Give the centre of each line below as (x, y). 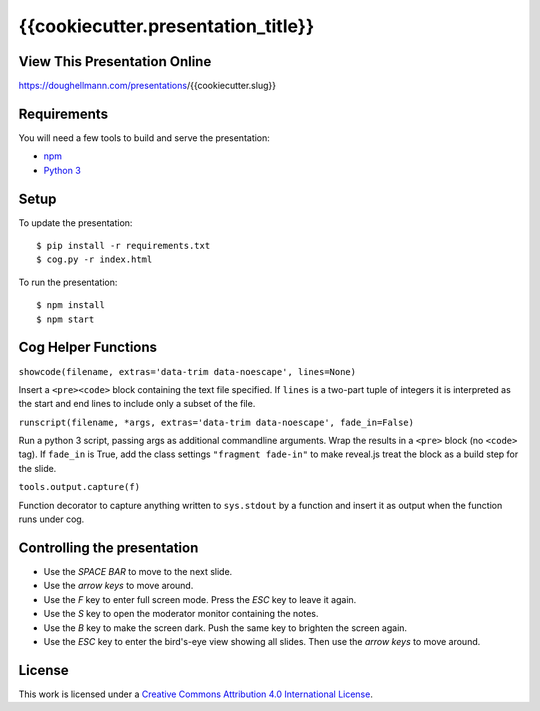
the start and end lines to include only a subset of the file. (137, 404)
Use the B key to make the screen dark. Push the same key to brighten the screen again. (225, 627)
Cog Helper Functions (88, 347)
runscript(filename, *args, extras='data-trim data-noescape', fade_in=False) (216, 422)
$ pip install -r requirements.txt (123, 246)
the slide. (37, 468)
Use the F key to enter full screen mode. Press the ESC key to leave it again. (200, 599)
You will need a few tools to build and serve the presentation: (144, 137)
